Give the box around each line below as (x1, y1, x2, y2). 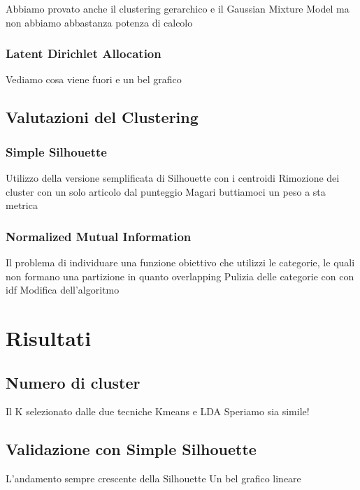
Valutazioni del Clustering (6, 106, 199, 128)
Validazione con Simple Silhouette (6, 438, 257, 460)
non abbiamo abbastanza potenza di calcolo (6, 15, 193, 29)
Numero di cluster (6, 371, 141, 393)
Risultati (6, 323, 92, 352)
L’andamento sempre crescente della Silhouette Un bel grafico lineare (6, 471, 301, 486)
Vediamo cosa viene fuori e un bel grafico (6, 72, 182, 87)
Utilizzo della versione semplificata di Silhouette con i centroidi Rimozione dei (6, 171, 340, 185)
